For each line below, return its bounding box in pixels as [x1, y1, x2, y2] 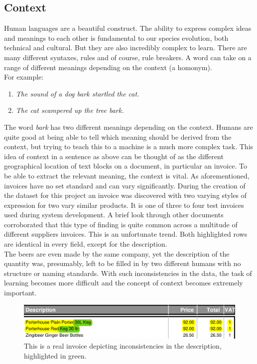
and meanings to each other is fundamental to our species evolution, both [4, 32, 229, 43]
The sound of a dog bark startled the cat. [15, 88, 139, 98]
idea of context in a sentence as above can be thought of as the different [4, 151, 224, 161]
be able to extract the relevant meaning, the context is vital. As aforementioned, [4, 170, 250, 181]
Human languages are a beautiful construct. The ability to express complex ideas [4, 23, 252, 33]
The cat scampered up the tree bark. [15, 105, 124, 115]
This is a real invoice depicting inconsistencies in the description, [24, 340, 222, 351]
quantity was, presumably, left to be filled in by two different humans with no [4, 258, 241, 269]
